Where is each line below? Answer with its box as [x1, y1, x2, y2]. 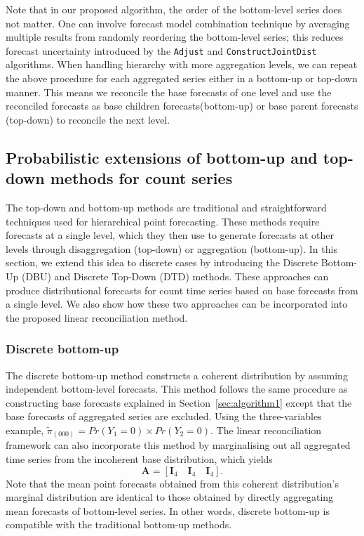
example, [6, 422, 44, 437]
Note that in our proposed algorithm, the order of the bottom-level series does [6, 2, 342, 16]
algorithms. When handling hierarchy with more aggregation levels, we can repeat [6, 57, 358, 72]
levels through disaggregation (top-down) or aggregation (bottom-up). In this [6, 241, 337, 256]
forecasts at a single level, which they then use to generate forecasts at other [6, 228, 334, 242]
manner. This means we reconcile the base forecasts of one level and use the [6, 84, 332, 99]
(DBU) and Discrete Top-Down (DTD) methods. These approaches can [21, 268, 329, 283]
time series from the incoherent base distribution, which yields [6, 452, 273, 466]
